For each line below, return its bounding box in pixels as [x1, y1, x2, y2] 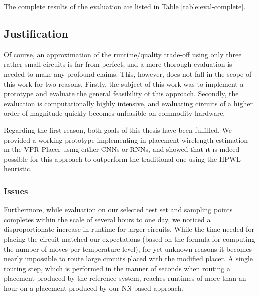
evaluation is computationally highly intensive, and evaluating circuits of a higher [4, 98, 253, 108]
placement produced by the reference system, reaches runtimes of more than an [4, 273, 246, 283]
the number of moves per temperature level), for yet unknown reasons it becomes [4, 243, 252, 254]
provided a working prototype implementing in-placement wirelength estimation [4, 134, 248, 145]
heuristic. [4, 163, 32, 174]
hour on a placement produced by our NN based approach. [4, 282, 183, 293]
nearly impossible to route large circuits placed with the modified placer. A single [4, 253, 253, 264]
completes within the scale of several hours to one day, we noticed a [4, 214, 211, 224]
